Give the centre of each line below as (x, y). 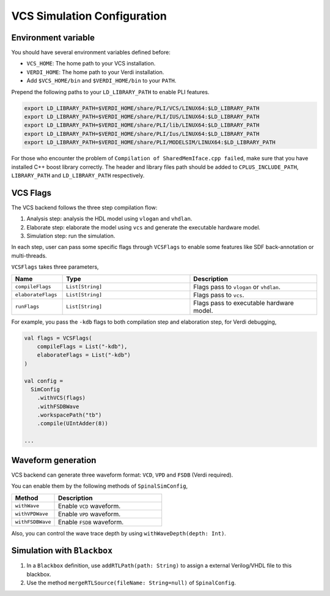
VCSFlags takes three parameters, (55, 267)
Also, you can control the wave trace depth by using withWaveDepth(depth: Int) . (119, 533)
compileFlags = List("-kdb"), (82, 346)
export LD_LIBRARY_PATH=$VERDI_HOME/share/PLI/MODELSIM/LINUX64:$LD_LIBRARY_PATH (150, 143)
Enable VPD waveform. (90, 514)
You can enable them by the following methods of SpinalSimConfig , (100, 486)
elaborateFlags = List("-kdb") (84, 355)
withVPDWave (31, 514)
